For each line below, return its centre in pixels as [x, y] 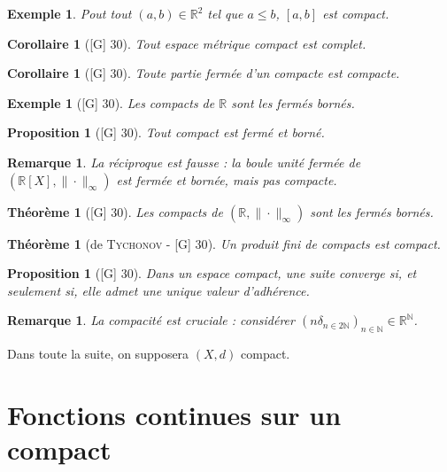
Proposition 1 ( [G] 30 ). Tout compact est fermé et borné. [166, 132]
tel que [225, 13]
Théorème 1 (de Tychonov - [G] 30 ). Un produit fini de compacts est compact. [224, 243]
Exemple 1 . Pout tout [69, 13]
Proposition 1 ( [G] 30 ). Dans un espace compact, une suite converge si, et [212, 273]
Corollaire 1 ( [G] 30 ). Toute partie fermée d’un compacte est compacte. [204, 73]
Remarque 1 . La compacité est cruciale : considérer [151, 320]
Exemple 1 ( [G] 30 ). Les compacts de [111, 102]
